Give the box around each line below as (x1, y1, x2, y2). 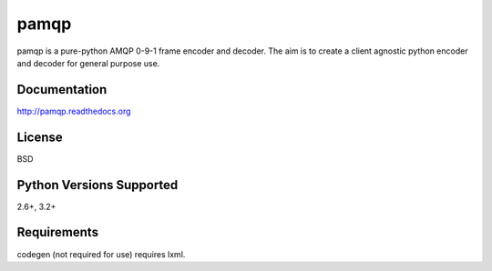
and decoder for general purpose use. (16, 57, 160, 68)
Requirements (16, 225, 99, 240)
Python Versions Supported (16, 177, 179, 193)
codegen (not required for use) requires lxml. (16, 248, 186, 259)
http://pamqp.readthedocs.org (16, 105, 131, 116)
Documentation (16, 82, 108, 97)
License (16, 129, 63, 145)
